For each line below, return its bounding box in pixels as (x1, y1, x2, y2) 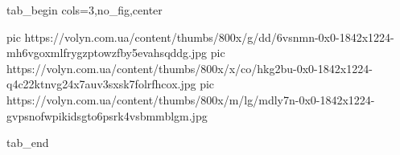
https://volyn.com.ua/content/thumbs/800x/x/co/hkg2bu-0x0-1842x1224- (6, 59, 373, 76)
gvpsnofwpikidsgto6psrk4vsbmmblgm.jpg (6, 107, 208, 124)
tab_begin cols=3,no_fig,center (6, 2, 163, 18)
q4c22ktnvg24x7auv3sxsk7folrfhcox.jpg (6, 75, 196, 92)
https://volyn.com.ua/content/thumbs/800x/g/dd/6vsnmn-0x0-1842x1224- (24, 28, 394, 45)
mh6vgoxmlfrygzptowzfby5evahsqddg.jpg (6, 44, 208, 61)
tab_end (6, 134, 49, 151)
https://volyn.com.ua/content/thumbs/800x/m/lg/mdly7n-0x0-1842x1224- (6, 91, 375, 108)
